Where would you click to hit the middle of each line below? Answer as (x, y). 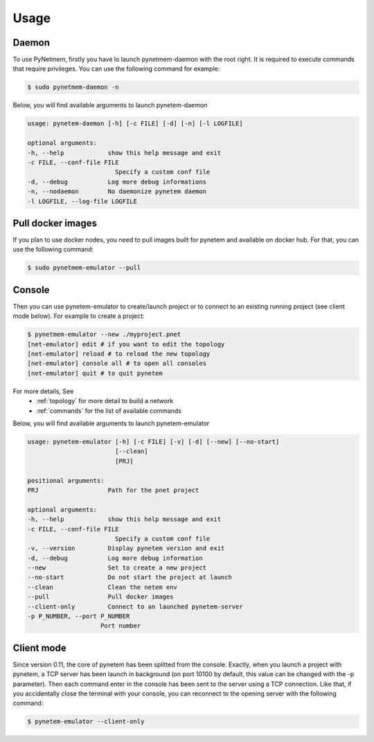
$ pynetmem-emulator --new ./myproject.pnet (104, 335)
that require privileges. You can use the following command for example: (116, 69)
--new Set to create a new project (117, 568)
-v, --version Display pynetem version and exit (126, 548)
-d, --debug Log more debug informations (117, 182)
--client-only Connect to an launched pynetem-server (135, 607)
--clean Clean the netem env (103, 587)
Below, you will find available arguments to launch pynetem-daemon (110, 105)
